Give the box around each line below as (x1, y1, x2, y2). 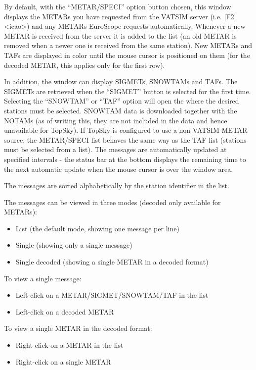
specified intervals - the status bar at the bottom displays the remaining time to (4, 154, 246, 164)
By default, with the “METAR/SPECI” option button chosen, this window (4, 1, 231, 11)
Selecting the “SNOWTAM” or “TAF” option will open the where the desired (4, 96, 239, 106)
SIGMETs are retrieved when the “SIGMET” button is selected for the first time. (4, 86, 251, 96)
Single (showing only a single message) (15, 240, 132, 250)
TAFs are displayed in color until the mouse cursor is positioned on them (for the (4, 50, 250, 60)
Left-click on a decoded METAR (15, 306, 114, 317)
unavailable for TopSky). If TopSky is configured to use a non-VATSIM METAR (4, 125, 248, 135)
